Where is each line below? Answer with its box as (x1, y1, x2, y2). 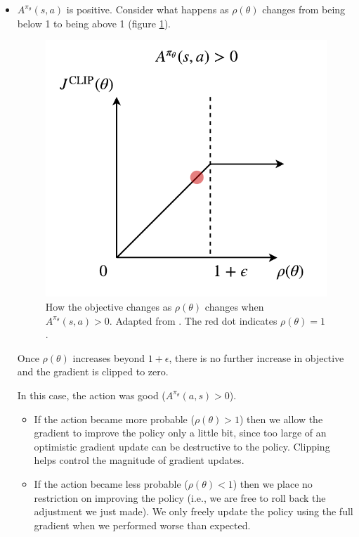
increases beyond (72, 350, 145, 365)
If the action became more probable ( (34, 411, 195, 426)
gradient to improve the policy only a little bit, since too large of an (34, 425, 327, 440)
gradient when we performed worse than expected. (34, 517, 251, 532)
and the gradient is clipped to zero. (17, 364, 169, 379)
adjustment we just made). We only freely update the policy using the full (34, 504, 353, 519)
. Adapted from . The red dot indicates (109, 313, 278, 328)
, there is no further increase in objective (169, 350, 344, 365)
